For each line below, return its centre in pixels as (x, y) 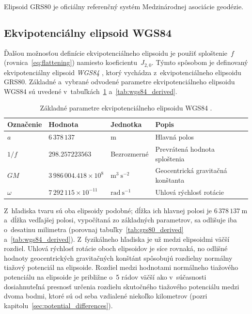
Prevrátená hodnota (185, 149)
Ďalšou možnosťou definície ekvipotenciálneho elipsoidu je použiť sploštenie (116, 53)
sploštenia (170, 158)
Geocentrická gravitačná (191, 170)
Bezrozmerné (130, 153)
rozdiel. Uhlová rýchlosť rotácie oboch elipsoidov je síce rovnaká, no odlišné (116, 248)
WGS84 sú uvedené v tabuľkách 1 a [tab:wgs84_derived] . (91, 91)
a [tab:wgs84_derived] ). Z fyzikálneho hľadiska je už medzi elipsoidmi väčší (117, 239)
